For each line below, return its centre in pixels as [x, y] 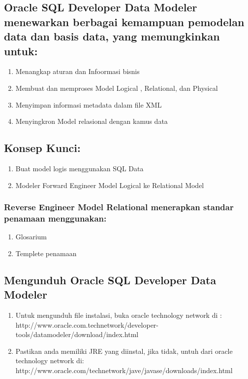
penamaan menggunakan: [55, 218]
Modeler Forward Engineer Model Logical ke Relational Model [110, 185]
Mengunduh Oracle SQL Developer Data [110, 280]
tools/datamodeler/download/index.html [77, 334]
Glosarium [31, 237]
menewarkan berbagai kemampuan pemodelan [124, 21]
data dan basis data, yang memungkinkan [112, 36]
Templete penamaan [46, 253]
